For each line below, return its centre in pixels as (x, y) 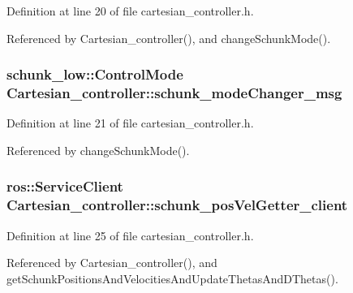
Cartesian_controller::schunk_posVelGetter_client (177, 205)
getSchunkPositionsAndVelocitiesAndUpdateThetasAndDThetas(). (172, 278)
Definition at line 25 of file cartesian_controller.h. (130, 235)
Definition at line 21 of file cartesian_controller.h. (130, 123)
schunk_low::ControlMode (95, 74)
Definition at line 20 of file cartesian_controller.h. (130, 11)
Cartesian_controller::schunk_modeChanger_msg (174, 93)
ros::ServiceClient (65, 186)
